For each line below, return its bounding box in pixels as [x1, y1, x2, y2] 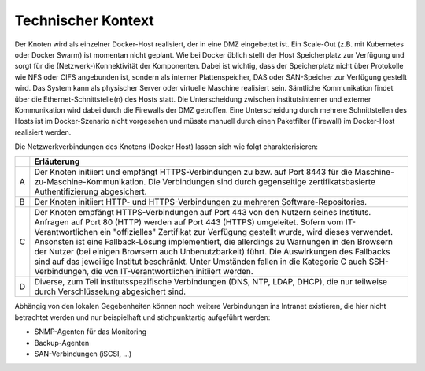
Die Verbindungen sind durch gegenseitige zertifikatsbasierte [147, 176, 375, 187]
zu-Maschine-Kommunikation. [34, 176, 146, 187]
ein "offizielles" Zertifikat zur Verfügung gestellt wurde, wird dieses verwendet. [99, 227, 394, 238]
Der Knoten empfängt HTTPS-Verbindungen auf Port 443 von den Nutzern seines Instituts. [34, 207, 371, 218]
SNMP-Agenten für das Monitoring [34, 327, 147, 336]
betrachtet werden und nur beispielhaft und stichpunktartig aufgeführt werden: [14, 312, 271, 322]
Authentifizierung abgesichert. [34, 186, 147, 197]
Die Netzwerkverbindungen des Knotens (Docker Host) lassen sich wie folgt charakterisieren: [14, 142, 319, 151]
